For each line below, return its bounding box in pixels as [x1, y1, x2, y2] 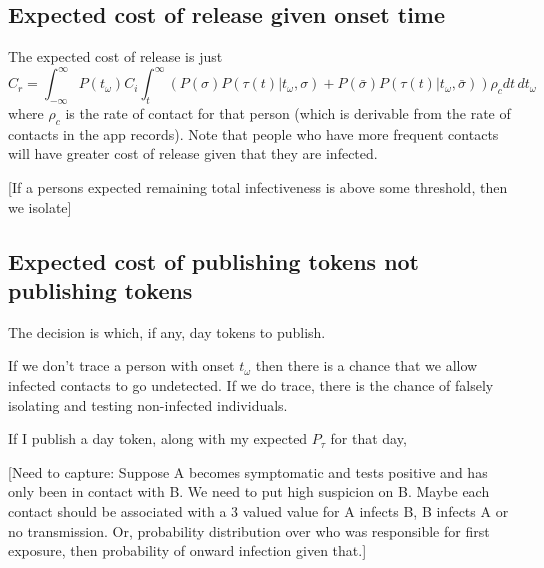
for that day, [330, 428, 407, 449]
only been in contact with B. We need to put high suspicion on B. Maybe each [8, 481, 490, 502]
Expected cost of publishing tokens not [8, 245, 420, 276]
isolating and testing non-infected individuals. [8, 394, 288, 415]
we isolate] [8, 196, 72, 217]
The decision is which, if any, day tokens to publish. [8, 321, 326, 342]
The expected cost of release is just [8, 46, 223, 67]
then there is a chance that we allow [255, 355, 478, 376]
